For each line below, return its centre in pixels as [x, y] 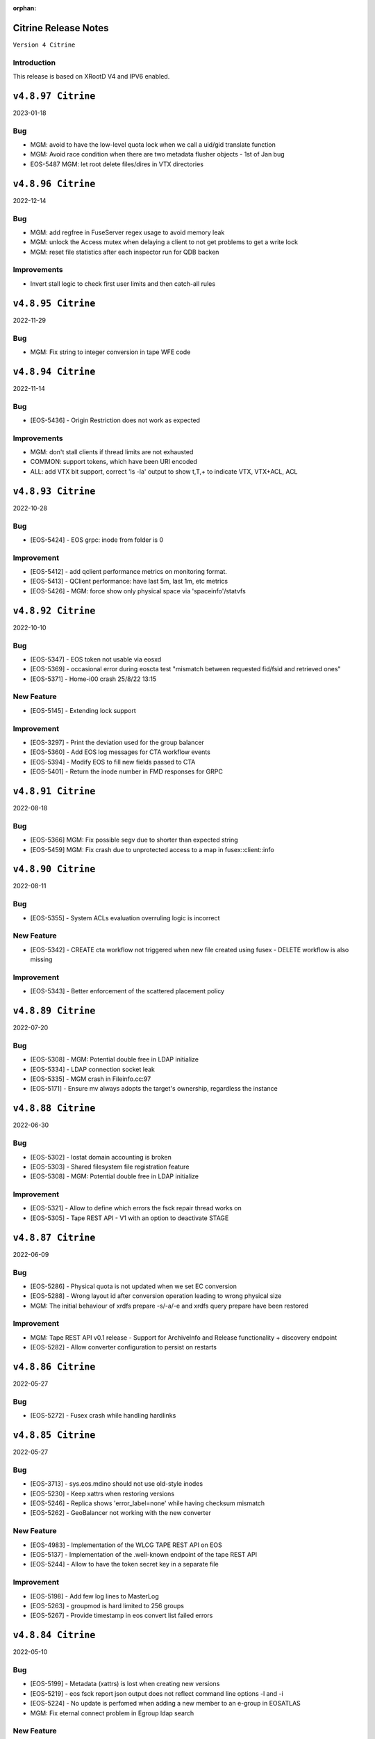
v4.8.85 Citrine [54, 1435]
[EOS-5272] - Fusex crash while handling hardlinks [103, 1416]
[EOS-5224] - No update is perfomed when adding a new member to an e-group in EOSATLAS [166, 1704]
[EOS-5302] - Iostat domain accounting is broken [101, 1157]
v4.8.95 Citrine [54, 303]
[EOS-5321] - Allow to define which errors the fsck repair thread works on [136, 1208]
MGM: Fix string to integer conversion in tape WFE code [110, 352]
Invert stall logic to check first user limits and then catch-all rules [123, 283]
